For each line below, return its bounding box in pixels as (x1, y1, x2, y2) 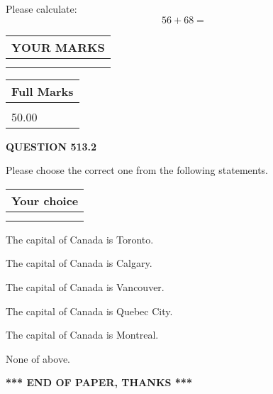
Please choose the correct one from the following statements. (6, 163, 269, 177)
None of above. (6, 351, 70, 366)
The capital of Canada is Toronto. (6, 231, 154, 246)
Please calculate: (6, 1, 77, 16)
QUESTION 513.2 (6, 138, 97, 153)
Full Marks (11, 82, 74, 99)
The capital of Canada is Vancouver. (6, 279, 165, 294)
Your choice (11, 192, 79, 209)
